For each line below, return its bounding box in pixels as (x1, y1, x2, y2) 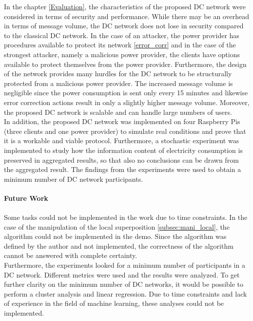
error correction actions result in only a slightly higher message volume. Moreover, (4, 97, 250, 107)
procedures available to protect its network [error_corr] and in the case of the (4, 40, 236, 50)
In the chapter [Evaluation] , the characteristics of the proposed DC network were (4, 1, 246, 11)
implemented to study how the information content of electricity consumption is (4, 145, 243, 155)
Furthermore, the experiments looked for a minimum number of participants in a (4, 260, 245, 270)
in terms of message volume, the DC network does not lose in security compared (4, 21, 244, 31)
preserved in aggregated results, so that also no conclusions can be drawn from (4, 154, 239, 165)
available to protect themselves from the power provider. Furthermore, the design (4, 59, 247, 69)
